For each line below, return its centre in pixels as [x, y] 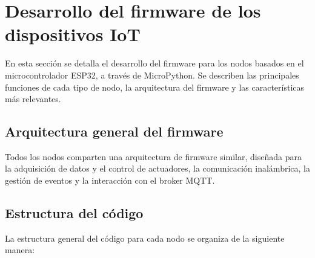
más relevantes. [33, 99]
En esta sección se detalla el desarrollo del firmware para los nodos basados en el [154, 63]
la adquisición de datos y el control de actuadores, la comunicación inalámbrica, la [157, 168]
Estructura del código [74, 213]
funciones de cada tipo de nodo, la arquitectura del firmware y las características [155, 87]
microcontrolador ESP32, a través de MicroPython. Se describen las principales [152, 75]
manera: [20, 250]
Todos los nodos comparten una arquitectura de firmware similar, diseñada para [153, 156]
